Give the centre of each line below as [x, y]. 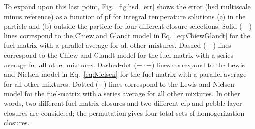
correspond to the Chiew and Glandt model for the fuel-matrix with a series [119, 54]
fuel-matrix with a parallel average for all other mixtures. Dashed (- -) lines [118, 45]
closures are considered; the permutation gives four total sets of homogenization [124, 113]
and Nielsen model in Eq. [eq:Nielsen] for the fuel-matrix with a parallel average [125, 74]
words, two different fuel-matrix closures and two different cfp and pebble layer [123, 103]
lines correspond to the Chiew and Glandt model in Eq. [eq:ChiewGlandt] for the [127, 35]
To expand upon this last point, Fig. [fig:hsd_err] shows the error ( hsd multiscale [127, 6]
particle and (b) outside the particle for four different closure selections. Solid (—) [128, 26]
